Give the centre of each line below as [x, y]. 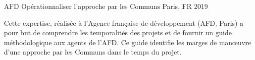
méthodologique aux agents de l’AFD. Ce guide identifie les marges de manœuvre [127, 42]
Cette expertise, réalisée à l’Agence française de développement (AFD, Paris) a [124, 23]
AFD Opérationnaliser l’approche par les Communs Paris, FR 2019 [106, 6]
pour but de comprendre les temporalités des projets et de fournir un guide [118, 32]
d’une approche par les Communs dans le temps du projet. [93, 52]
